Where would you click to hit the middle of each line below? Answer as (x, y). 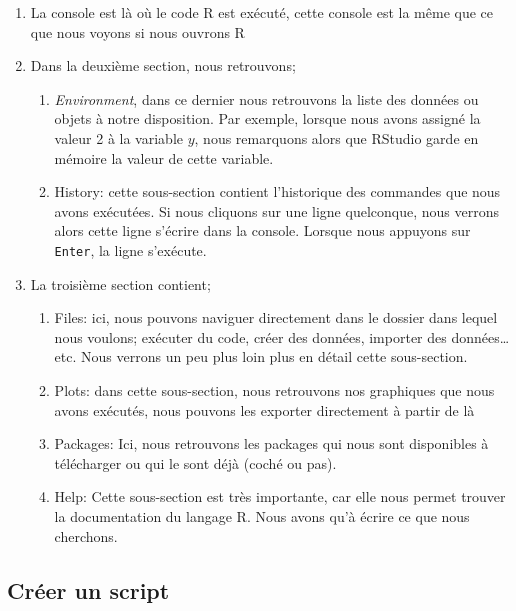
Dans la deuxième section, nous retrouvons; (163, 65)
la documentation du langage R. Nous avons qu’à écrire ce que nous (262, 515)
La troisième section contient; (120, 283)
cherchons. (86, 535)
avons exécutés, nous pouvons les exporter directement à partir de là (264, 409)
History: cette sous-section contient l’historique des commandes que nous (277, 191)
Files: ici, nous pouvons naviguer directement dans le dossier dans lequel (276, 317)
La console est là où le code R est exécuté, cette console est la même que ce (262, 12)
